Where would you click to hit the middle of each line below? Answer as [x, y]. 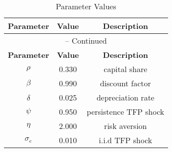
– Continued [86, 40]
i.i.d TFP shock [126, 140]
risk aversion [126, 126]
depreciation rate [125, 97]
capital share [126, 69]
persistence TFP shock [126, 112]
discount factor [125, 83]
